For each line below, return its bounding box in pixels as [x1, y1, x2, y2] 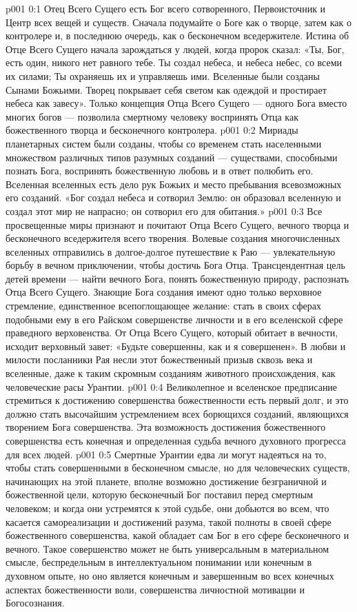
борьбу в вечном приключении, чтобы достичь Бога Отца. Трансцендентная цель [6, 258, 345, 272]
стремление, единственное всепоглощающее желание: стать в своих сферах [6, 298, 321, 313]
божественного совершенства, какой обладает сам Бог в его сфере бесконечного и [6, 528, 349, 542]
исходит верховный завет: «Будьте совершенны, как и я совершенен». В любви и [6, 338, 346, 353]
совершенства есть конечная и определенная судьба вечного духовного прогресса [6, 433, 346, 447]
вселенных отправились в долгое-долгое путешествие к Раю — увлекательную [6, 244, 336, 258]
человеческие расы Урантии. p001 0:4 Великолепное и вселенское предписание [6, 379, 338, 394]
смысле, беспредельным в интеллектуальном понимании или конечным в [6, 555, 312, 569]
